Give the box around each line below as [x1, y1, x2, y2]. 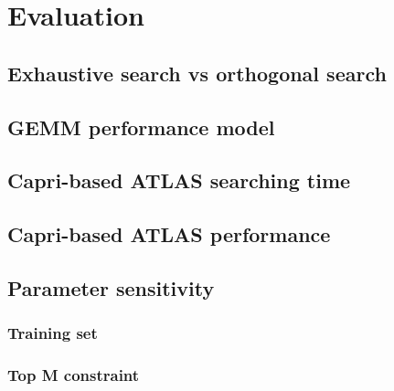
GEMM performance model [7, 112, 275, 141]
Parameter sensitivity [7, 273, 215, 301]
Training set [7, 322, 98, 344]
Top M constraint [7, 364, 140, 386]
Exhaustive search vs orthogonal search [7, 58, 387, 87]
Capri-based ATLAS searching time [7, 166, 351, 195]
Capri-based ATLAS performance [7, 220, 331, 248]
